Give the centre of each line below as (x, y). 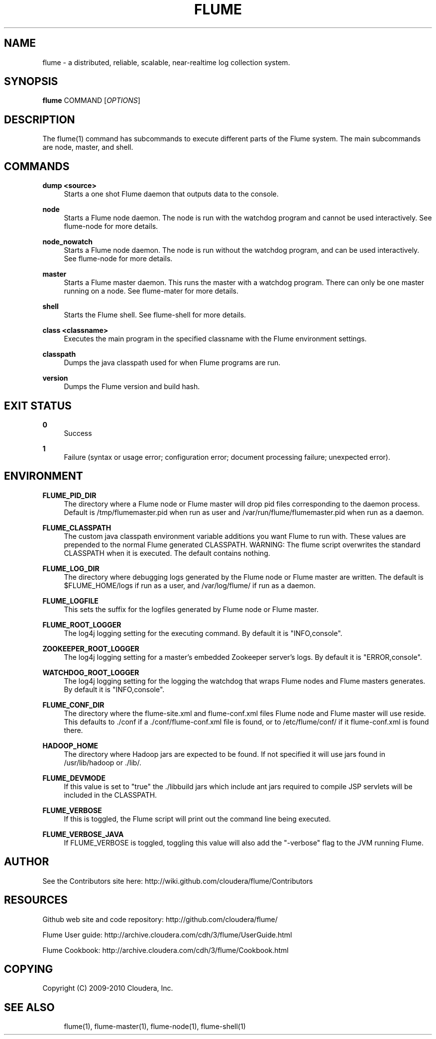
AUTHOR (27, 862)
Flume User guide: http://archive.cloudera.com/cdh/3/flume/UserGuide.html (167, 935)
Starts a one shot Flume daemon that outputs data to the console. (171, 194)
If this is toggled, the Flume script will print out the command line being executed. (197, 819)
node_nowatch (68, 242)
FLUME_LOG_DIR (71, 568)
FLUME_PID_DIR (69, 495)
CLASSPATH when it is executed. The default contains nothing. (167, 553)
